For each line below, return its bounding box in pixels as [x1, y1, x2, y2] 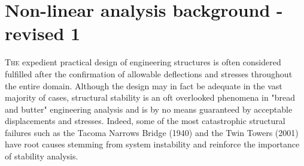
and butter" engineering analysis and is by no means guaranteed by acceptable [5, 102, 293, 115]
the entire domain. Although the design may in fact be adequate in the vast [5, 79, 282, 92]
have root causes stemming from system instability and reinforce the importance [5, 138, 300, 150]
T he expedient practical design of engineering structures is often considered [5, 56, 281, 68]
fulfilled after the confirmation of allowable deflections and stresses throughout [5, 67, 293, 80]
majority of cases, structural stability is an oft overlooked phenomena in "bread [5, 91, 295, 104]
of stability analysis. [5, 150, 78, 162]
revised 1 [5, 21, 81, 46]
